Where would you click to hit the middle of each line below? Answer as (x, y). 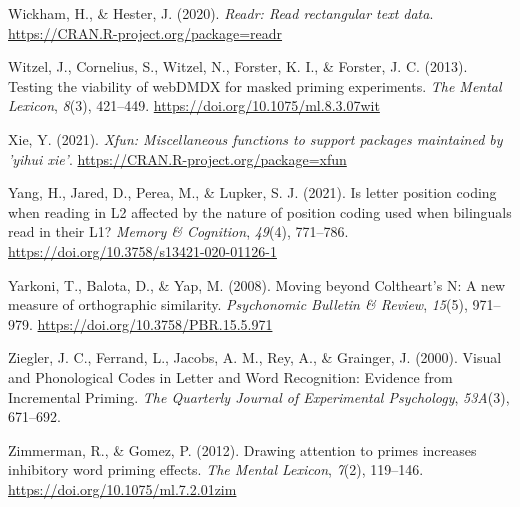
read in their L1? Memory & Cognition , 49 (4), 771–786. (178, 231)
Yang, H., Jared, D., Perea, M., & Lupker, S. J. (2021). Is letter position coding (252, 192)
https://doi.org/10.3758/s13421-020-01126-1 (142, 250)
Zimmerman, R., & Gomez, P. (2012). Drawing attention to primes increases (242, 449)
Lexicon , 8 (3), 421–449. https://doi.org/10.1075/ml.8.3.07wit (194, 105)
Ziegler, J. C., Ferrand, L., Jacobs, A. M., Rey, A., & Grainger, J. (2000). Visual (255, 357)
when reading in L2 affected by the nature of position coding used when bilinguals (260, 211)
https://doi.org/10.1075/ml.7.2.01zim (122, 488)
